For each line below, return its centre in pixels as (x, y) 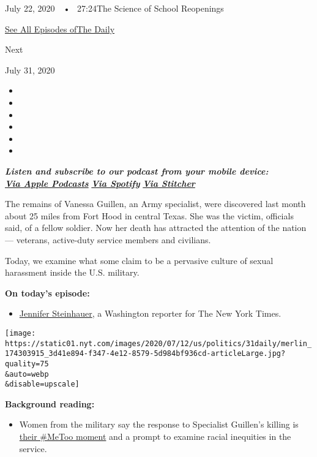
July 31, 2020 (30, 70)
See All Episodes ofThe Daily (60, 28)
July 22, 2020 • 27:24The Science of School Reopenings (114, 8)
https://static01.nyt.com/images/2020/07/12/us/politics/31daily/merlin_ (158, 343)
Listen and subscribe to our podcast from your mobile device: (137, 171)
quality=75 (27, 364)
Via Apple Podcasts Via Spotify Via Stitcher (100, 183)
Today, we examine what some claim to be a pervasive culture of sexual (139, 260)
